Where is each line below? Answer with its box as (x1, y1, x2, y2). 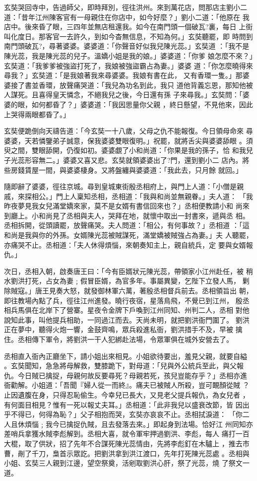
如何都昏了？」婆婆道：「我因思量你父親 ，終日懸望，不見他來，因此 (31, 99, 253, 109)
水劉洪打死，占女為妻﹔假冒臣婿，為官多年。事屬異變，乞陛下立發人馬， (4, 275, 240, 286)
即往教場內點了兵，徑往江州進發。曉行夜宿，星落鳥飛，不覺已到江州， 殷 (4, 295, 243, 305)
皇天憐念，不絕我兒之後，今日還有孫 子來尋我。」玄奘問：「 (52, 89, 243, 100)
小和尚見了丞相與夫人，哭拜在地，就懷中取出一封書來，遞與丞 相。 (31, 210, 250, 220)
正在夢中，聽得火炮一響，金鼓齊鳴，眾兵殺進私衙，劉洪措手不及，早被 (4, 324, 233, 335)
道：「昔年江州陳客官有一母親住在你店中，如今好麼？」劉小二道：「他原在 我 (4, 11, 250, 22)
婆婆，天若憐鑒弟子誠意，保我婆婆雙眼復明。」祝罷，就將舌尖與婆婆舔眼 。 (4, 135, 246, 145)
